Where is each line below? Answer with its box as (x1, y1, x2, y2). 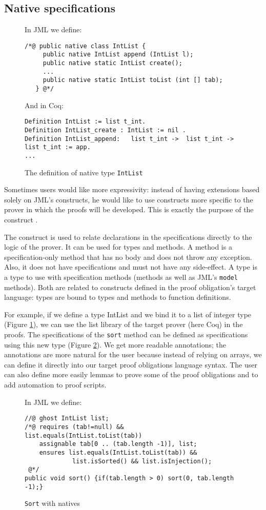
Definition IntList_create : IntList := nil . (25, 126, 186, 134)
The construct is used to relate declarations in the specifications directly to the (4, 231, 252, 242)
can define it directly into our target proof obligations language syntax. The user (4, 359, 257, 370)
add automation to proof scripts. (4, 379, 107, 390)
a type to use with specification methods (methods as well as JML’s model (4, 272, 238, 282)
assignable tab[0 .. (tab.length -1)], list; (39, 440, 197, 448)
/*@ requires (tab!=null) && (25, 423, 124, 431)
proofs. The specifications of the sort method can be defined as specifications (4, 329, 248, 340)
